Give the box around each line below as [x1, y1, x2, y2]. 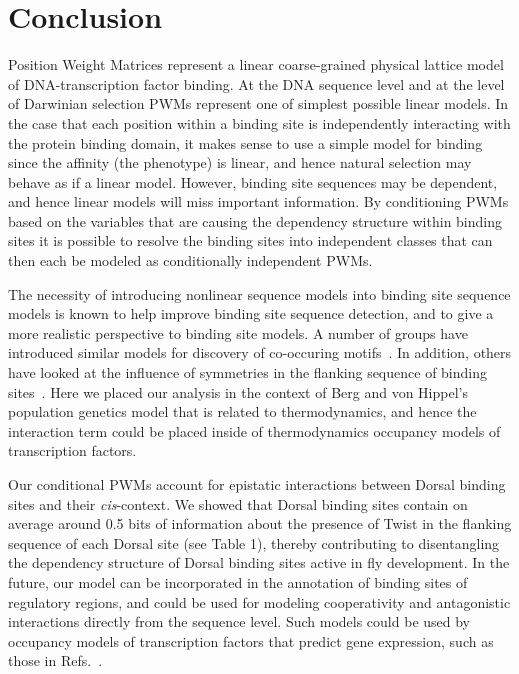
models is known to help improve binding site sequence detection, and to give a [8, 303, 494, 324]
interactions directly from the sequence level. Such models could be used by [8, 611, 471, 632]
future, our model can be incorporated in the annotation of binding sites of [8, 571, 468, 592]
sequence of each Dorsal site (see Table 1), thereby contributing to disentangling [8, 532, 500, 553]
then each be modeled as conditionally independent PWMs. [8, 250, 373, 271]
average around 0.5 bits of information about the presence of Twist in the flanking [8, 513, 512, 534]
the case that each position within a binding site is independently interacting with [8, 112, 511, 133]
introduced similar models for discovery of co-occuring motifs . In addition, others [8, 342, 512, 363]
